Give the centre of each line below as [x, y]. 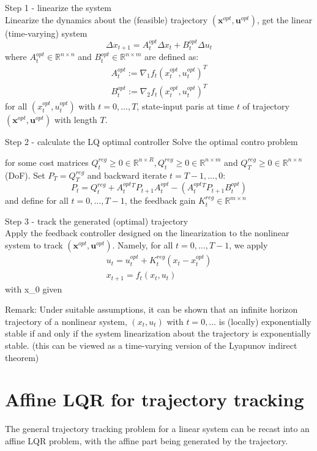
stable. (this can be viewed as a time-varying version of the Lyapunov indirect [151, 345]
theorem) [22, 357]
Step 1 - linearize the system [58, 7]
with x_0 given [34, 289]
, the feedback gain [160, 200]
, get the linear [285, 19]
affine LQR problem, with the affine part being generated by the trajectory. [147, 440]
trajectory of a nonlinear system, [66, 321]
